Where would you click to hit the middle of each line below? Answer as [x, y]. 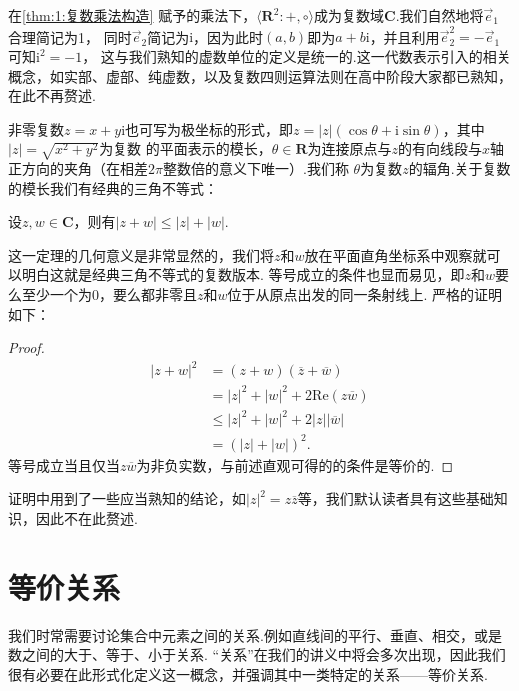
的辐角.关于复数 [459, 168]
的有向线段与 [440, 148]
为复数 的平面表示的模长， [185, 148]
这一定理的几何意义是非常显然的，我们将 [141, 254]
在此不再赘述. [52, 95]
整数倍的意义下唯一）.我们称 [255, 168]
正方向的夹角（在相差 [78, 168]
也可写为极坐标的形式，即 [209, 128]
